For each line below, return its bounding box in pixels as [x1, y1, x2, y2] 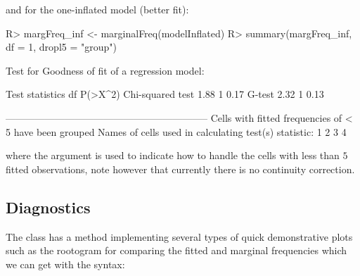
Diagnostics [6, 196, 91, 218]
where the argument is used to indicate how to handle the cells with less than [6, 148, 340, 163]
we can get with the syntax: [6, 256, 125, 271]
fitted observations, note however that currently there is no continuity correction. [6, 161, 355, 176]
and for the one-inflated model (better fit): [6, 2, 189, 16]
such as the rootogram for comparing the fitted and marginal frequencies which [6, 243, 347, 258]
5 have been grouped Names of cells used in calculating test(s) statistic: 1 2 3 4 [6, 124, 347, 139]
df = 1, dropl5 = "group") [6, 39, 117, 54]
